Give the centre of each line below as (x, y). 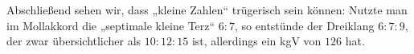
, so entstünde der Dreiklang (305, 25)
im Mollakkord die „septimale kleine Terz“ (111, 25)
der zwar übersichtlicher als (74, 41)
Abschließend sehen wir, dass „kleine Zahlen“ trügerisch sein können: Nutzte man (207, 10)
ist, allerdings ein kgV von (256, 41)
